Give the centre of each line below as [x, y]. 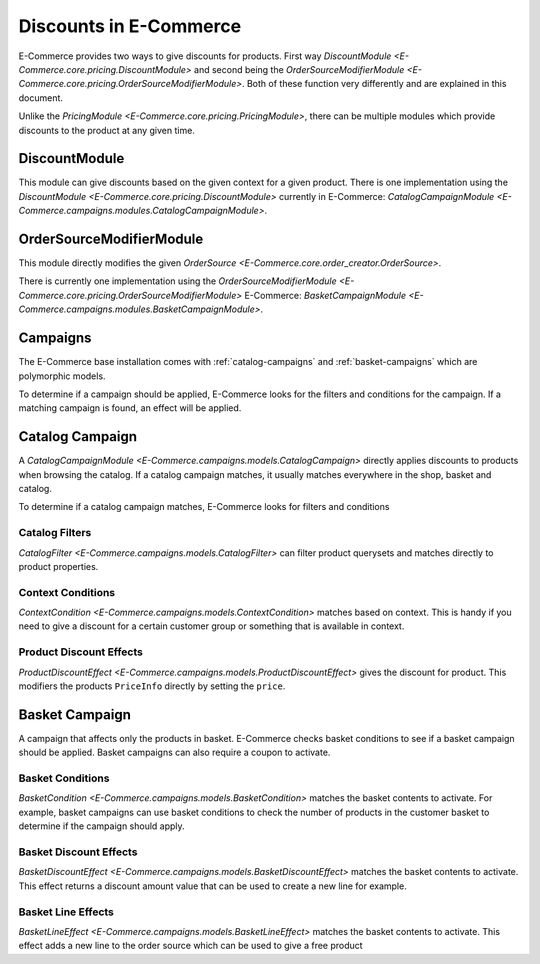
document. [41, 97]
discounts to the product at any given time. [106, 130]
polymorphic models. [62, 376]
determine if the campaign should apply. [101, 826]
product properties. [58, 566]
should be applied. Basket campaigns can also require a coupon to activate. [174, 752]
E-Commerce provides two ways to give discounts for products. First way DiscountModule [205, 56]
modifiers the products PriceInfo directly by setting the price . [152, 686]
